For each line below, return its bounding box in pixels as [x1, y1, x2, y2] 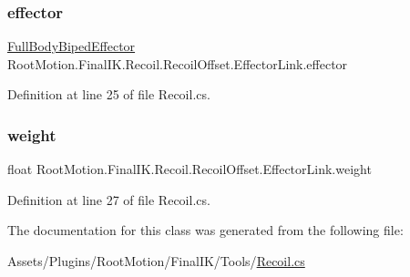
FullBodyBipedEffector [7, 36, 136, 56]
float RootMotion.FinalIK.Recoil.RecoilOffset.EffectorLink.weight [7, 159, 372, 179]
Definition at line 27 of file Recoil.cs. [7, 190, 210, 209]
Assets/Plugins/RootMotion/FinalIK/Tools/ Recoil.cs [7, 251, 305, 270]
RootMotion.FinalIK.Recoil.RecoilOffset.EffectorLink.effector [7, 54, 348, 73]
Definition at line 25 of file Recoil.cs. [7, 85, 210, 104]
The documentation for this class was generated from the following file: [7, 221, 404, 240]
